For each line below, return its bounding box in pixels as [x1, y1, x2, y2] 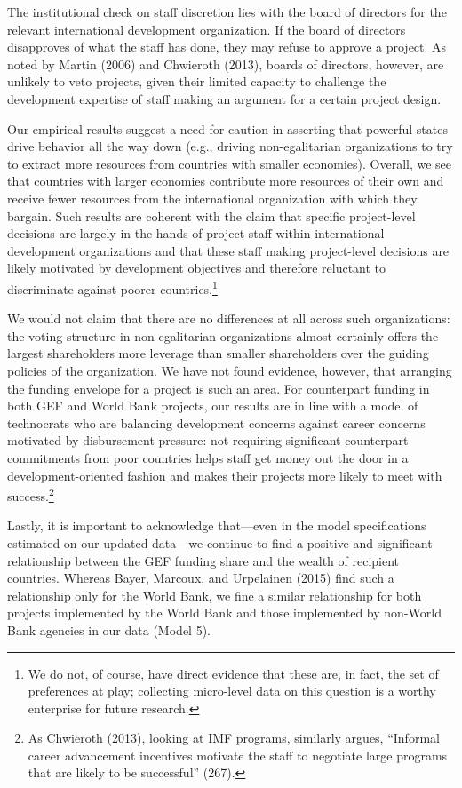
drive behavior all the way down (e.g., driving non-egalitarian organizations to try [7, 137, 453, 155]
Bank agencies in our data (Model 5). [7, 620, 211, 639]
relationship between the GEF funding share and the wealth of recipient [7, 551, 400, 569]
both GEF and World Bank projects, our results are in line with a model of [7, 396, 418, 415]
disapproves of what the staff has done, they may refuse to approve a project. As [7, 37, 447, 56]
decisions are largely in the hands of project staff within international [7, 224, 385, 243]
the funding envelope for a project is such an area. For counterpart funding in [7, 378, 430, 397]
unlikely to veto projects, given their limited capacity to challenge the [7, 72, 386, 91]
